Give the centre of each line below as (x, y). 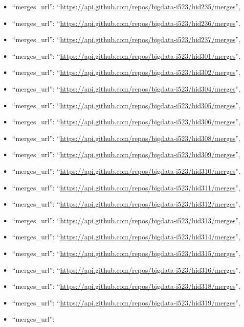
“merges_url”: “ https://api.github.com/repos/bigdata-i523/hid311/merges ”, (126, 187)
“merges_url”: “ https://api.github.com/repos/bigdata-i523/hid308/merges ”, (126, 138)
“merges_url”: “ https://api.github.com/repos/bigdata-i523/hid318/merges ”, (126, 286)
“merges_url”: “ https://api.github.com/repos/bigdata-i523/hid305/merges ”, (126, 105)
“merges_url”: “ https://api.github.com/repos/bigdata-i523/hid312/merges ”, (126, 204)
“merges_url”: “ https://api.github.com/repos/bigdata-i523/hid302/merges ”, (126, 72)
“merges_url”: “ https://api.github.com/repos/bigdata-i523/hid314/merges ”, (126, 237)
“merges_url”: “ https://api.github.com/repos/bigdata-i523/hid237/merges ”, (126, 39)
